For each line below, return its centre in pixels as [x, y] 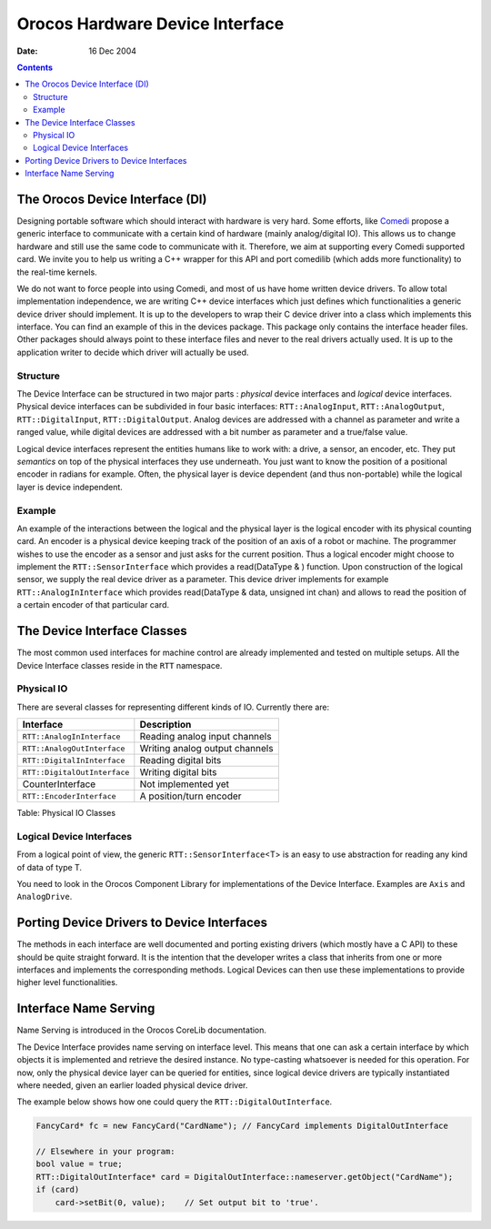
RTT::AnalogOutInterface [74, 748]
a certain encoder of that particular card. [93, 605]
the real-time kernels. [57, 272]
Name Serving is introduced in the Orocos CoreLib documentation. [142, 1030]
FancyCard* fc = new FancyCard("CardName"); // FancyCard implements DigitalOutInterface [242, 1126]
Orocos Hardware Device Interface [150, 24]
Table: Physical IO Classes [66, 813]
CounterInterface [59, 784]
